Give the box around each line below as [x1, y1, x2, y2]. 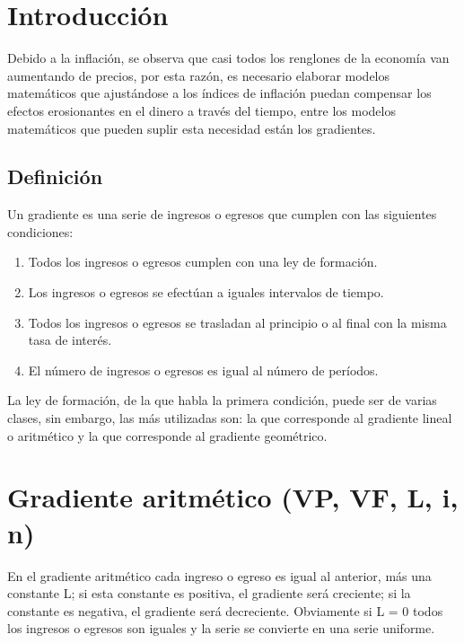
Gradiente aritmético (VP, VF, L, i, [7, 479, 459, 515]
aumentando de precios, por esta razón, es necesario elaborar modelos [7, 66, 390, 84]
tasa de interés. [28, 330, 112, 349]
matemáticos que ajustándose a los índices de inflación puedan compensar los [7, 84, 432, 102]
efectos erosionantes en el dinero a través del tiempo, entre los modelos [7, 101, 396, 119]
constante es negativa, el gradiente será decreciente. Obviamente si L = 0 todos [7, 601, 443, 620]
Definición [7, 163, 103, 190]
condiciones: [7, 222, 74, 241]
